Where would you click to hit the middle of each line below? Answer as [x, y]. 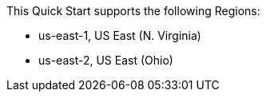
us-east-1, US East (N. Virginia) [120, 35]
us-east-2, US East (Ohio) [106, 60]
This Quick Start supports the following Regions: [133, 11]
